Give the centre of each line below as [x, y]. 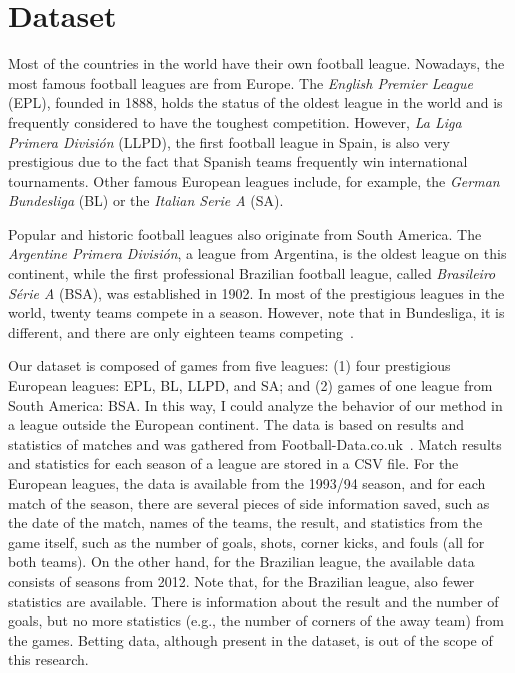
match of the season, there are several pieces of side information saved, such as [249, 502]
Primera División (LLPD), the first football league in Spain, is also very [229, 141]
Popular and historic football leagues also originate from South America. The [245, 233]
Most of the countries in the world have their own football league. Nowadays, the [256, 63]
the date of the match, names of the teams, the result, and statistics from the [245, 522]
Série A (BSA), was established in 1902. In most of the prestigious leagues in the [256, 292]
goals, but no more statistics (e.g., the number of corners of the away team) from [256, 620]
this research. [48, 659]
